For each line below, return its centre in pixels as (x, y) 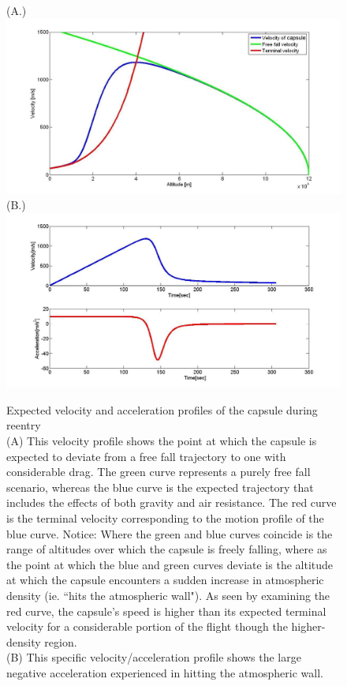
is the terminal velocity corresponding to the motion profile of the (165, 517)
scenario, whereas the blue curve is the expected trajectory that (160, 487)
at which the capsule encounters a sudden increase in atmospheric (165, 580)
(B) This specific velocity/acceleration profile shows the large (154, 657)
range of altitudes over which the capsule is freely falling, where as (167, 549)
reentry (24, 425)
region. (61, 641)
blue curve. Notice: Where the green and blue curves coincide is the (170, 533)
